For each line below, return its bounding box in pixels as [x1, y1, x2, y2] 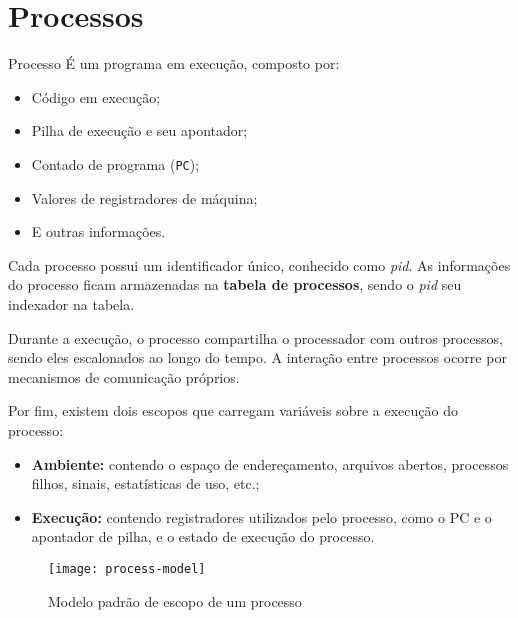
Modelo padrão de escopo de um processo [48, 590, 302, 611]
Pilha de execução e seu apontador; [31, 120, 248, 141]
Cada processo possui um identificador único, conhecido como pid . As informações [8, 254, 511, 275]
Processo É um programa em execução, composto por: [8, 53, 340, 74]
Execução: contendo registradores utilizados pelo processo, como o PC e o [31, 506, 492, 527]
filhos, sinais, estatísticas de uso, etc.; [31, 473, 260, 494]
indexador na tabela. [8, 293, 135, 314]
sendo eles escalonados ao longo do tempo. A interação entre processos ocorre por [8, 347, 507, 368]
